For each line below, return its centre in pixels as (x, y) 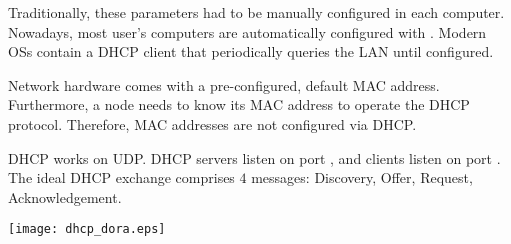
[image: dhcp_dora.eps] (87, 229)
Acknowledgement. (65, 196)
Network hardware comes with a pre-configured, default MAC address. (224, 84)
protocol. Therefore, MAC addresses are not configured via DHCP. (212, 123)
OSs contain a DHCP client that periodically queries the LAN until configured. (251, 51)
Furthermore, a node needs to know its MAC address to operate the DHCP (239, 104)
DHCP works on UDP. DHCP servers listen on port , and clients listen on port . (254, 157)
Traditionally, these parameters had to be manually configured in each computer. (256, 12)
